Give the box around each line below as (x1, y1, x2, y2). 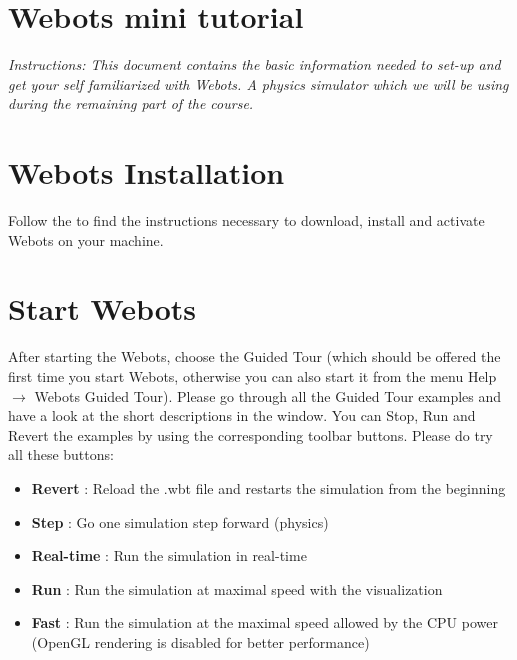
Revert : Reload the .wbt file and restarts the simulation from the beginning (31, 477, 506, 498)
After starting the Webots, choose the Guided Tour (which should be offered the (8, 346, 501, 367)
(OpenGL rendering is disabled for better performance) (31, 631, 370, 652)
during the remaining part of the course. (8, 93, 254, 114)
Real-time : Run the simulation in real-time (31, 545, 307, 566)
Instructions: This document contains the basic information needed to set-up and (8, 54, 501, 75)
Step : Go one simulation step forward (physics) (31, 511, 329, 532)
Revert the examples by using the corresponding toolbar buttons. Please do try (8, 424, 493, 445)
